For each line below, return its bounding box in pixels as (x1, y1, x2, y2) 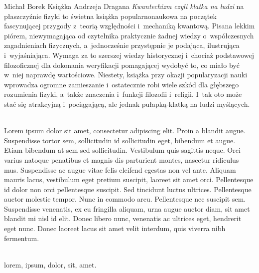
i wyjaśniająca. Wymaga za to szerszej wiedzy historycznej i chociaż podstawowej (4, 49, 255, 60)
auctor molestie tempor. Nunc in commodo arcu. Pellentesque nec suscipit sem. (4, 194, 246, 204)
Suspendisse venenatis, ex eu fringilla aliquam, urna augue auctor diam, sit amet (4, 203, 250, 214)
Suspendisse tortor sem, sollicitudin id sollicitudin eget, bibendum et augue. (4, 135, 236, 145)
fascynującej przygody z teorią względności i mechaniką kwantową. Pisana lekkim (4, 20, 255, 31)
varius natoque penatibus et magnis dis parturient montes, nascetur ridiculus (4, 154, 239, 165)
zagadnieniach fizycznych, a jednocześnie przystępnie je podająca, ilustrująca (4, 40, 240, 50)
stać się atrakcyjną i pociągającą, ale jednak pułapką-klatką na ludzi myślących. (4, 98, 250, 109)
